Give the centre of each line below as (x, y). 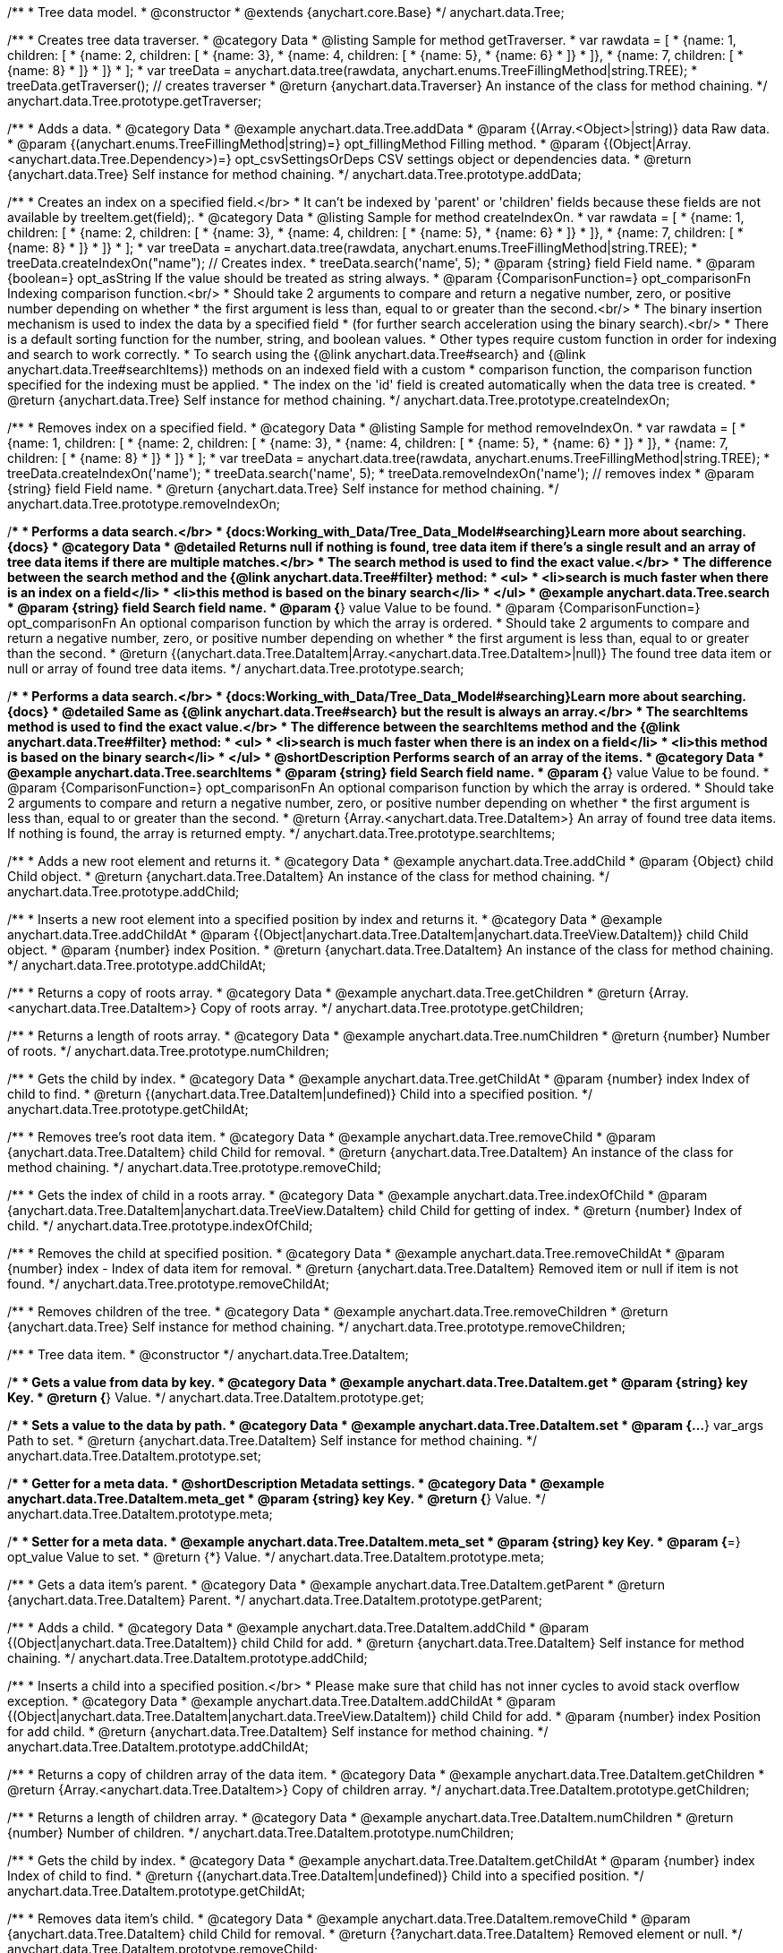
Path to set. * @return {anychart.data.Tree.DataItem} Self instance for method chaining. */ (272, 1440)
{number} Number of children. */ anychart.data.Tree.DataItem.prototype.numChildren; (261, 1833)
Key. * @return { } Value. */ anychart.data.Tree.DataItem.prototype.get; (216, 1397)
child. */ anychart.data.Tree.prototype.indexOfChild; (160, 1225)
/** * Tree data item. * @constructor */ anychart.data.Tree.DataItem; (208, 1354)
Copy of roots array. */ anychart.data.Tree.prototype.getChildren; (392, 1008)
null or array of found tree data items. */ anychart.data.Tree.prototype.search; (236, 668)
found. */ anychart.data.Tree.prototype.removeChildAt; (168, 1284)
